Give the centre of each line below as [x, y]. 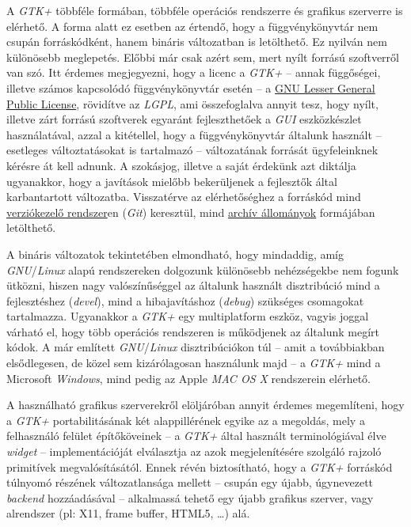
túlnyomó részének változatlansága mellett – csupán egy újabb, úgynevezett [190, 482]
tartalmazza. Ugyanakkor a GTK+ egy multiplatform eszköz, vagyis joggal [188, 316]
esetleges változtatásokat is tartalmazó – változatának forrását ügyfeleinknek [192, 150]
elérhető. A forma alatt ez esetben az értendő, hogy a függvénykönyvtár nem [192, 26]
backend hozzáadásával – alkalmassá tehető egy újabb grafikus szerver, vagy [190, 497]
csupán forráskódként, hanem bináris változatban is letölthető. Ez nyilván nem [197, 42]
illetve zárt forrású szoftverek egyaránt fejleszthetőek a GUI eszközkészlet [184, 119]
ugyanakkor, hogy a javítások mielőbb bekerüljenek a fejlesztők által [172, 181]
